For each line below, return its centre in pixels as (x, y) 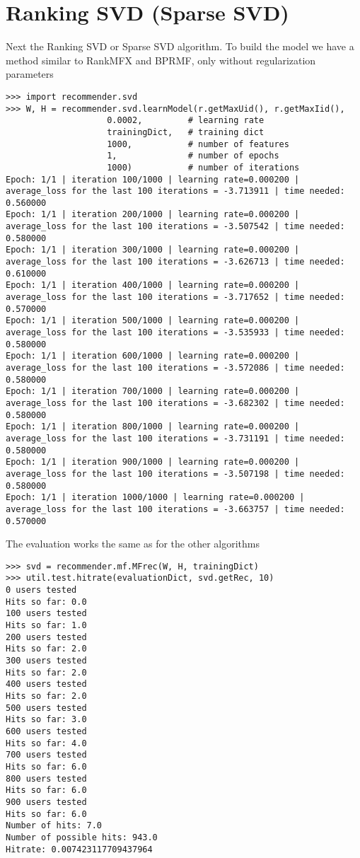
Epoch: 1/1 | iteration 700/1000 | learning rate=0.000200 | (153, 392)
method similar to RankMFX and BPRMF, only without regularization (161, 60)
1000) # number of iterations (203, 167)
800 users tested (46, 778)
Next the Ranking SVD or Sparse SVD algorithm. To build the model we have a (180, 46)
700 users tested (46, 755)
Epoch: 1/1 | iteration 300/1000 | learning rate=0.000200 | (153, 250)
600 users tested (46, 731)
